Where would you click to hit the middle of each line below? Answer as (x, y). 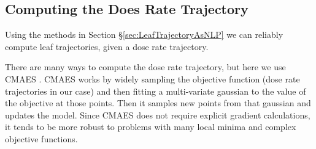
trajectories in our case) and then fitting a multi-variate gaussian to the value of (156, 91)
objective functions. (41, 138)
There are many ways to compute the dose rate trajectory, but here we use (145, 67)
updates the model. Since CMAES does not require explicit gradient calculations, (158, 114)
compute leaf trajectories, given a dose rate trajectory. (107, 46)
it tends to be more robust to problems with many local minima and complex (151, 127)
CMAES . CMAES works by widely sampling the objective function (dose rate (152, 78)
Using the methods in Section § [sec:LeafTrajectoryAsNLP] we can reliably (144, 35)
